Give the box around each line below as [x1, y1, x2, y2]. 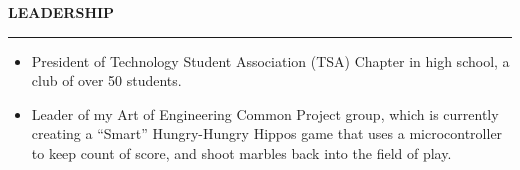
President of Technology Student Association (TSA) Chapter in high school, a [31, 50, 510, 71]
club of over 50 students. [31, 70, 182, 91]
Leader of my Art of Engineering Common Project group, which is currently [31, 103, 499, 124]
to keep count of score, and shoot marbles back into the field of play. [31, 142, 452, 163]
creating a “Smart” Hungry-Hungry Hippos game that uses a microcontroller [31, 123, 503, 144]
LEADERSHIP [8, 2, 115, 22]
